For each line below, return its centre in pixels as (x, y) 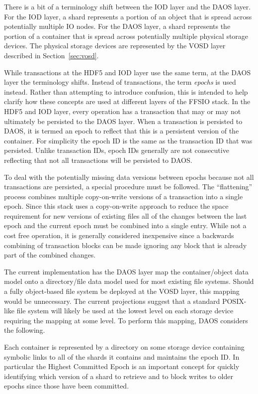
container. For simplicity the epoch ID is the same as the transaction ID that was (128, 140)
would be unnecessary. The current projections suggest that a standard (112, 301)
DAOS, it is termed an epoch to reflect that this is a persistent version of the (122, 131)
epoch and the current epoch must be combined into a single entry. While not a (125, 225)
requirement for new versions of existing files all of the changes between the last (126, 215)
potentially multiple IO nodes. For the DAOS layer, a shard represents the (117, 26)
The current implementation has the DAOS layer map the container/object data (126, 271)
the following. (25, 330)
